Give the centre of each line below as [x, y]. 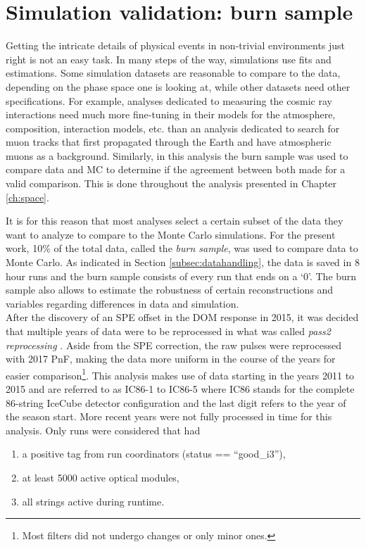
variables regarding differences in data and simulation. [122, 303]
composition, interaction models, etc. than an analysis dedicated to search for [173, 128]
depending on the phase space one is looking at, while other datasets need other [178, 86]
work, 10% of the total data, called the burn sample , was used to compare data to [182, 248]
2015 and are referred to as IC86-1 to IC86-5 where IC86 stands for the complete [180, 389]
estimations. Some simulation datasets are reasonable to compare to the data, [173, 73]
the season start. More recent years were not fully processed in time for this [169, 416]
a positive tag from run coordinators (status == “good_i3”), [154, 454]
